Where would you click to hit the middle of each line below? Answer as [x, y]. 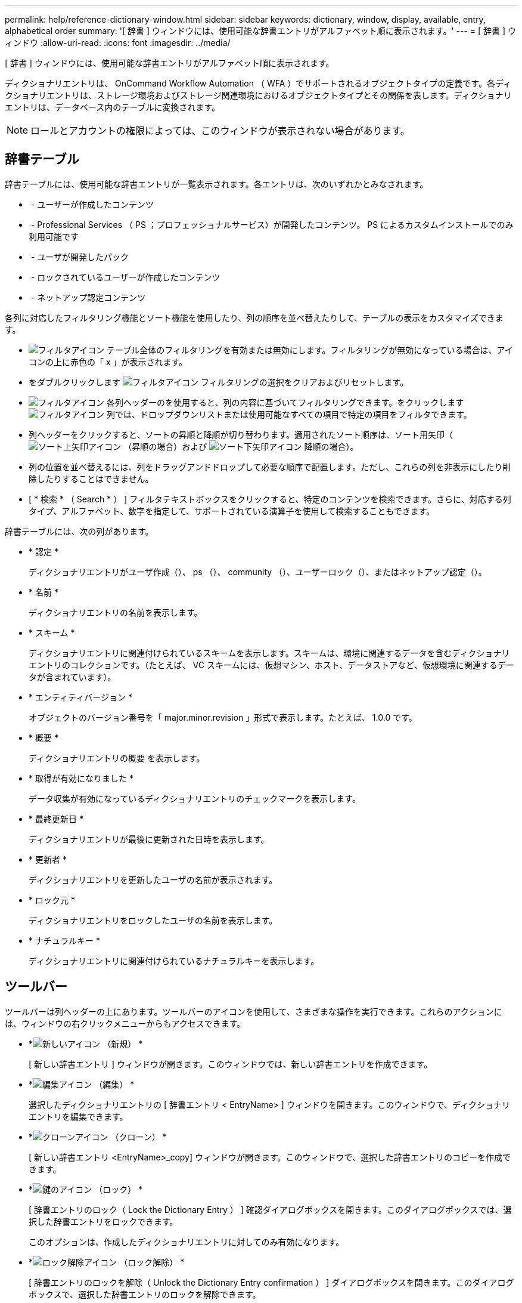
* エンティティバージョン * [80, 697]
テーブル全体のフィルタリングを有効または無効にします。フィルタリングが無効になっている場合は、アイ [310, 350]
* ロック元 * [52, 900]
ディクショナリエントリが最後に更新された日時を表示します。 [149, 839]
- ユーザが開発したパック [80, 257]
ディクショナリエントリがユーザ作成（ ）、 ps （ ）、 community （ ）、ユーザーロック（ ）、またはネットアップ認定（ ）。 [258, 572]
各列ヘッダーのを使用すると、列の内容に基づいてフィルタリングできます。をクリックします [285, 402]
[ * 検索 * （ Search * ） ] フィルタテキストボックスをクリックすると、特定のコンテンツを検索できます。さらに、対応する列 [270, 499]
